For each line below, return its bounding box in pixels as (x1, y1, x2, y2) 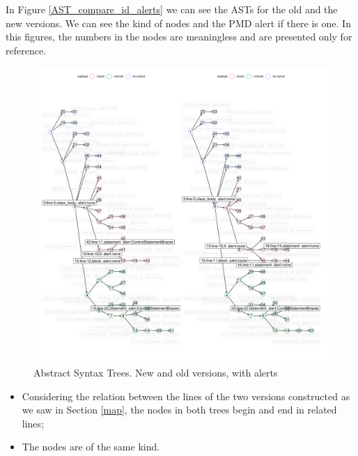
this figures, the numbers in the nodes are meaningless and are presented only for (6, 29, 352, 44)
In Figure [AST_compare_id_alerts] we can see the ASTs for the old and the (6, 2, 338, 16)
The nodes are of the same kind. (22, 439, 160, 454)
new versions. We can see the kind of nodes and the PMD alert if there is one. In (6, 15, 351, 30)
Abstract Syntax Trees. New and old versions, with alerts (33, 365, 278, 379)
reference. (6, 43, 47, 57)
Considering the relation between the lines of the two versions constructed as (22, 388, 350, 403)
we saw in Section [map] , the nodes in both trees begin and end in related (22, 402, 337, 417)
